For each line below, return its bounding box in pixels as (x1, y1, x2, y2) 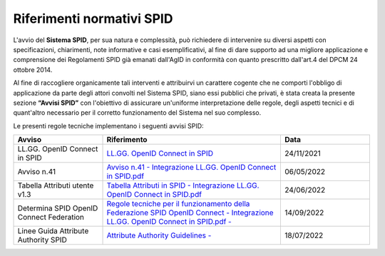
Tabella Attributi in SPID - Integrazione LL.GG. (106, 180, 260, 190)
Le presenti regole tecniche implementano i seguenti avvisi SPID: (13, 121, 204, 130)
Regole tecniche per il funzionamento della (106, 199, 250, 209)
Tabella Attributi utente (17, 180, 94, 190)
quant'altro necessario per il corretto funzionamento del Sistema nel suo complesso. (13, 108, 262, 117)
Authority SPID (17, 235, 67, 245)
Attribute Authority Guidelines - (106, 230, 212, 240)
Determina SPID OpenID (17, 203, 98, 213)
